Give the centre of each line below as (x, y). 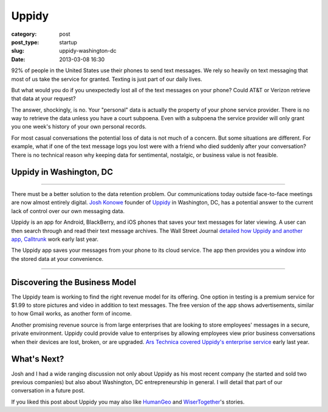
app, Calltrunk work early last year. (55, 239)
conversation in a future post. (48, 391)
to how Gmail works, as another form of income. (71, 314)
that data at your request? (43, 99)
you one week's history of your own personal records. (79, 127)
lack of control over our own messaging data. (68, 211)
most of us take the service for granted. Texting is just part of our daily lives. (107, 79)
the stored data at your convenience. (57, 258)
